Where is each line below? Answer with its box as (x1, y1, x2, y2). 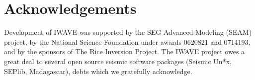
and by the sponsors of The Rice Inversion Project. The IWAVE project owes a (4, 46, 245, 57)
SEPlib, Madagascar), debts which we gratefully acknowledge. (4, 66, 192, 76)
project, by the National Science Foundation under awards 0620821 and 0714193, (4, 36, 251, 47)
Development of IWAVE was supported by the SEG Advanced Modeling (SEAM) (4, 27, 252, 37)
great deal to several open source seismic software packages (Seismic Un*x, (4, 56, 232, 66)
